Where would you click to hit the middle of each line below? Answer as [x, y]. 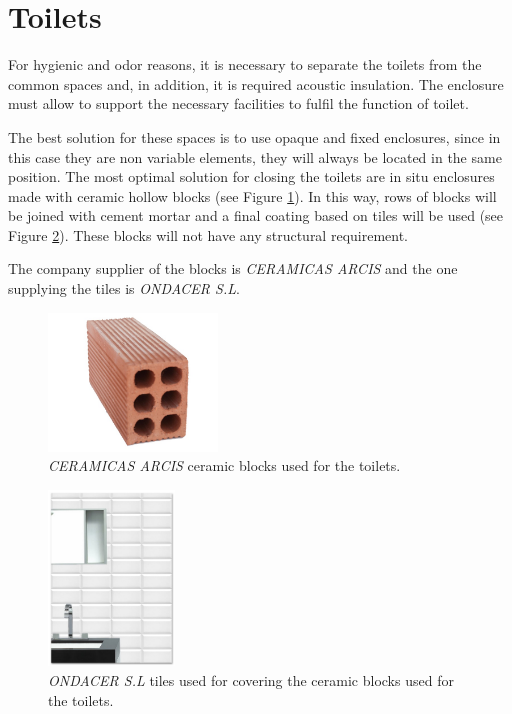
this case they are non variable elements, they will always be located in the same [255, 156]
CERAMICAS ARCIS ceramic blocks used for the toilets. [224, 465]
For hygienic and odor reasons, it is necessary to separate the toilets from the [245, 64]
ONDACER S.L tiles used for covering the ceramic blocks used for [251, 679]
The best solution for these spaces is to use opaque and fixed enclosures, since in [254, 136]
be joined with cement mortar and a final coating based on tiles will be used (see [256, 215]
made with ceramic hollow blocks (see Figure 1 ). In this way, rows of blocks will [252, 195]
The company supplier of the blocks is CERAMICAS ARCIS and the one [233, 268]
